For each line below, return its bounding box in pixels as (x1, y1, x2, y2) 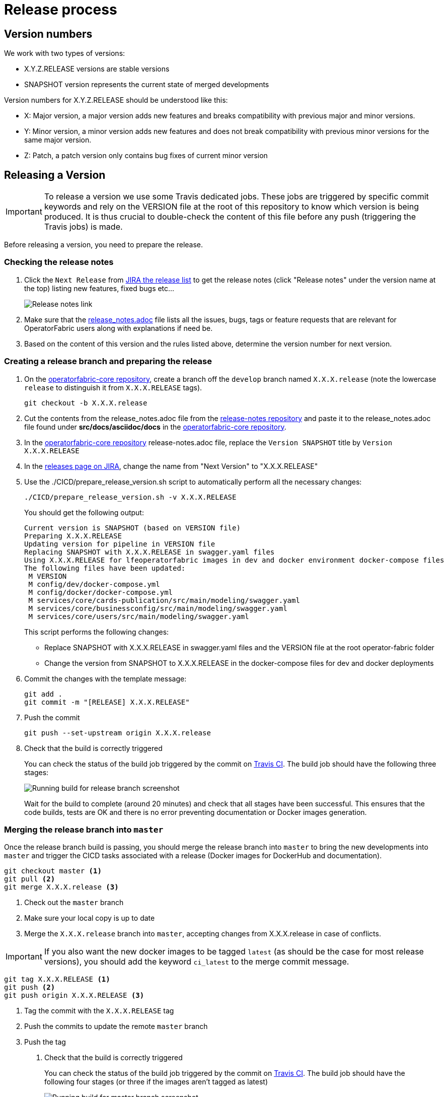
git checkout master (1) (4, 867, 102, 875)
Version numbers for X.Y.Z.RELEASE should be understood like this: (4, 96, 228, 105)
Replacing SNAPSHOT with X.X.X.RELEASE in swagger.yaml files (24, 547, 275, 556)
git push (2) (4, 983, 55, 992)
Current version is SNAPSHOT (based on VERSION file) (24, 523, 241, 532)
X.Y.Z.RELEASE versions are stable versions (24, 64, 170, 74)
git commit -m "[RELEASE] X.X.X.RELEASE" (24, 698, 190, 706)
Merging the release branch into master (4, 824, 164, 835)
